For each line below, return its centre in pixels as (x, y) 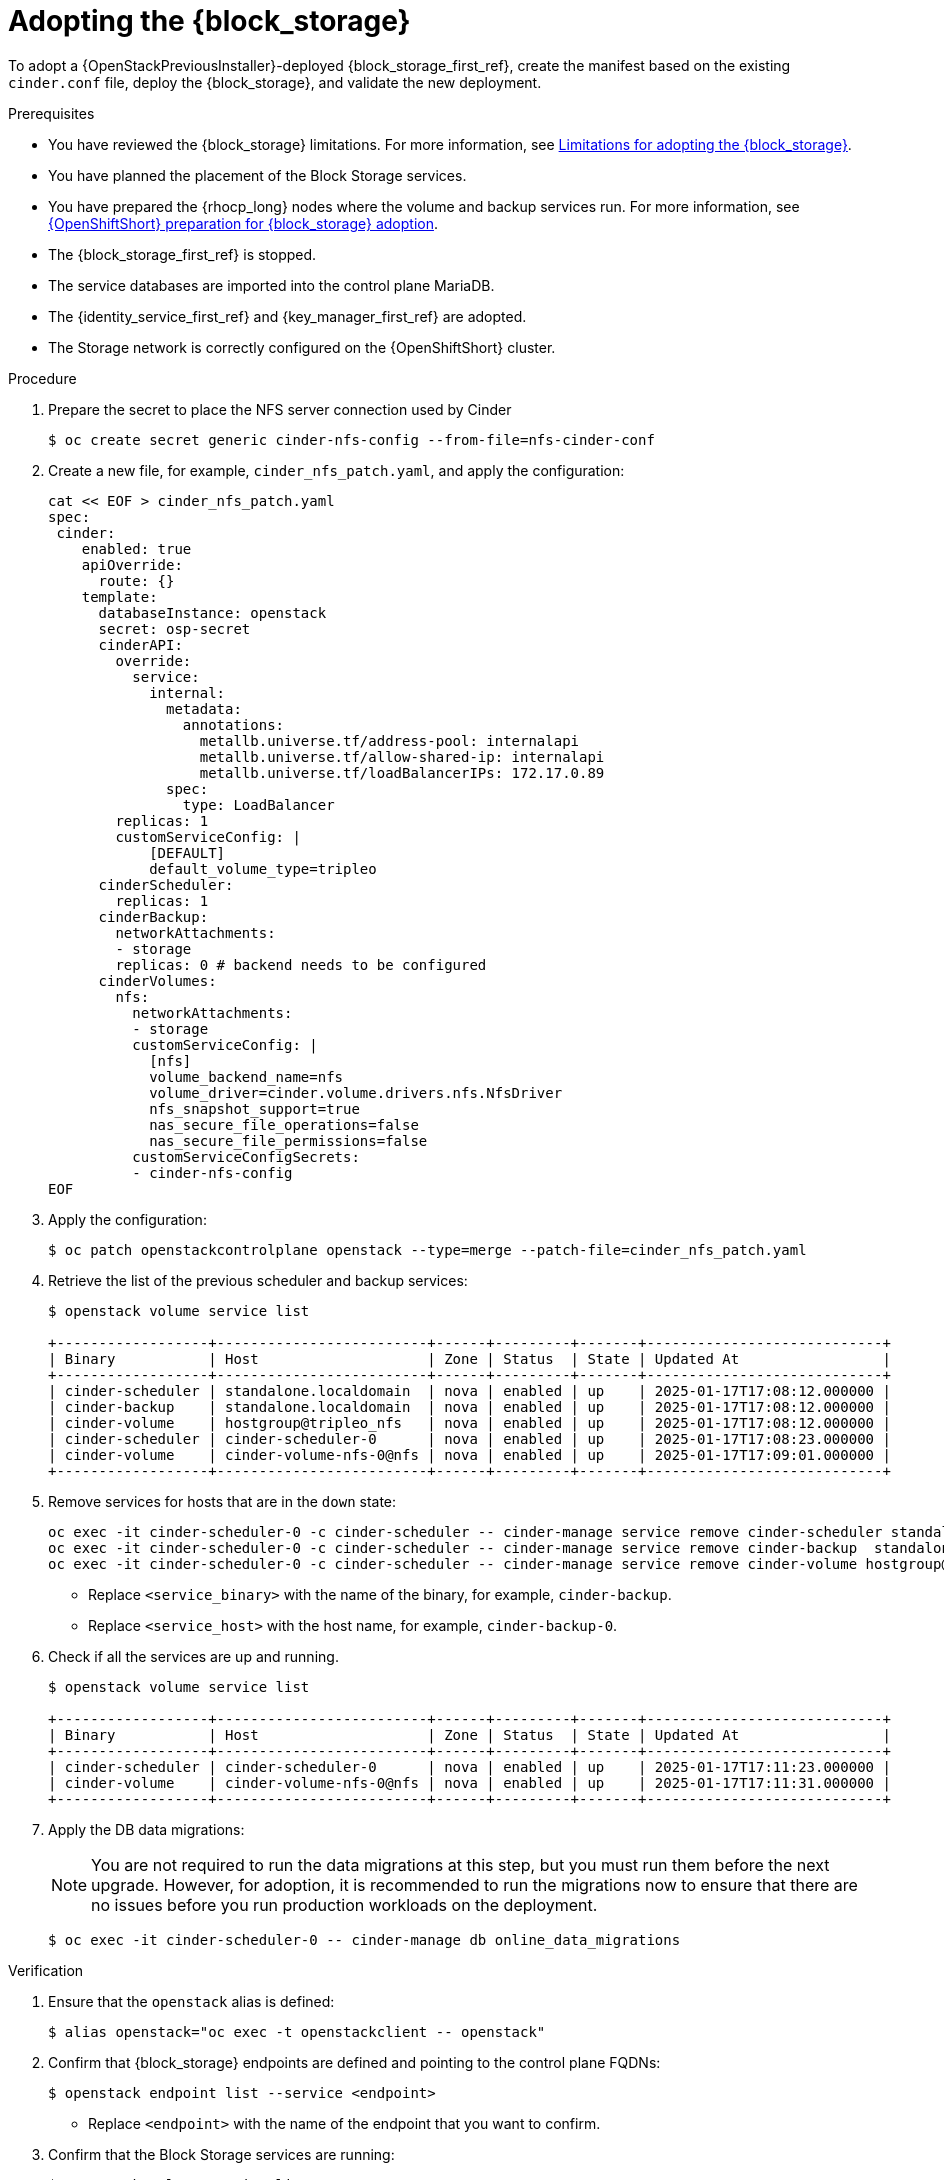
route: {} (136, 580)
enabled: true (136, 548)
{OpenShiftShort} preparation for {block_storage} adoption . (243, 223)
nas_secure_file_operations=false (284, 1124)
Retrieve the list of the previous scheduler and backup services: (258, 1280)
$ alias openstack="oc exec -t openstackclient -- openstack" (297, 2031)
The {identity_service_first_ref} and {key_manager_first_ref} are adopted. (287, 316)
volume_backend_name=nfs (246, 1076)
